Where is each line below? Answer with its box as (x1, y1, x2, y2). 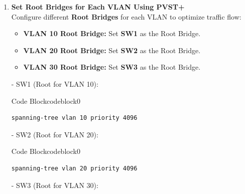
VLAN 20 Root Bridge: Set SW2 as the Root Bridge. (23, 45, 201, 55)
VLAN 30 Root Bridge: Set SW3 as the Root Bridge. (23, 62, 201, 72)
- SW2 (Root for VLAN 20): (11, 129, 98, 139)
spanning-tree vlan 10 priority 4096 (11, 114, 138, 122)
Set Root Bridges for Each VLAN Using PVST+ (11, 2, 185, 12)
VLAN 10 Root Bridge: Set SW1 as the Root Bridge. (23, 28, 201, 39)
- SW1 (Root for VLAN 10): (11, 78, 98, 89)
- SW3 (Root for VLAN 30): (11, 179, 98, 190)
